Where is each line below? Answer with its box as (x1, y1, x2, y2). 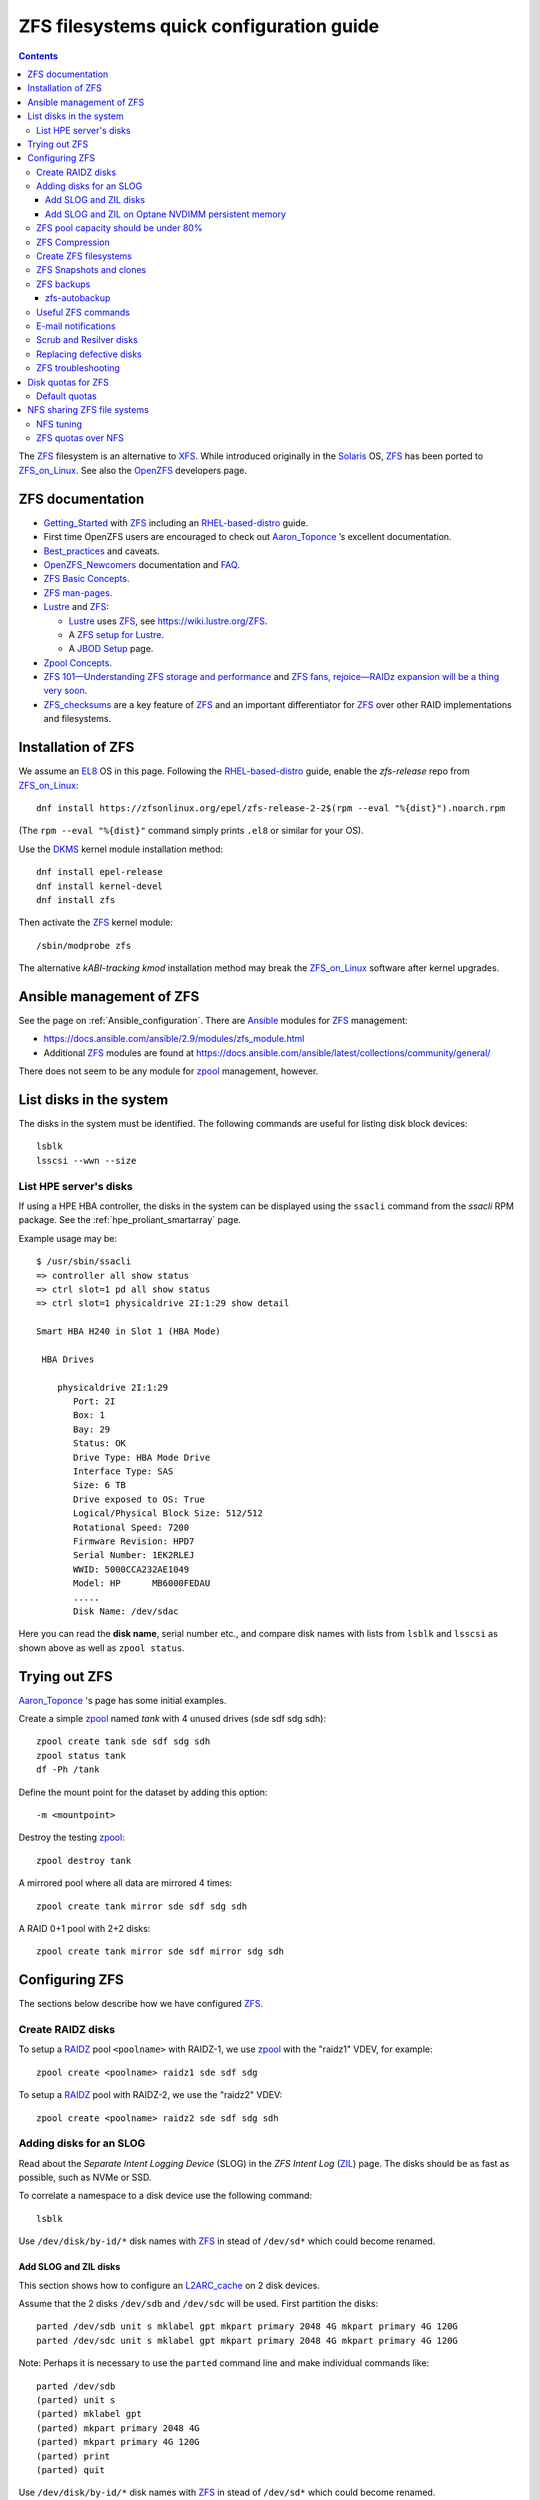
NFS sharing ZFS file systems (27, 404, 149, 416)
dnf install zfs (36, 894, 116, 905)
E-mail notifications (36, 320, 116, 332)
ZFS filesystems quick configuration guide (18, 15, 380, 37)
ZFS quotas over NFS (36, 432, 124, 444)
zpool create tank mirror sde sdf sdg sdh (36, 1900, 248, 1912)
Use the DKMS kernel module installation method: (18, 843, 224, 855)
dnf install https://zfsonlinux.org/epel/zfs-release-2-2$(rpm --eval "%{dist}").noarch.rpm (36, 802, 506, 814)
